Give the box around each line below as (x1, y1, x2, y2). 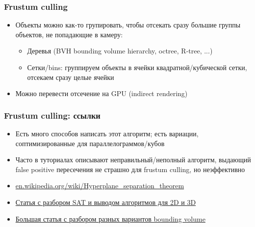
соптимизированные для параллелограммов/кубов (15, 138, 165, 148)
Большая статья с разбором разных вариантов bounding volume (15, 213, 205, 224)
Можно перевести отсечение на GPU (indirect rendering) (15, 88, 188, 99)
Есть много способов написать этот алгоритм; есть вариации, (15, 128, 199, 138)
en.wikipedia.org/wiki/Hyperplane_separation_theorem (15, 180, 184, 191)
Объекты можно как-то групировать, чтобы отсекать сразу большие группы (15, 20, 241, 30)
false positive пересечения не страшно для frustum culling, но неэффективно (15, 164, 245, 174)
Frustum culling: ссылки (4, 109, 101, 121)
